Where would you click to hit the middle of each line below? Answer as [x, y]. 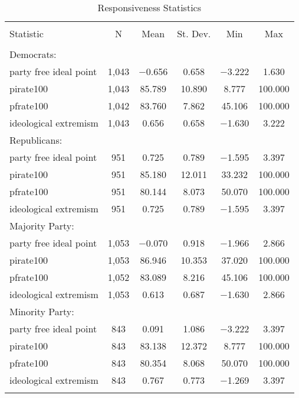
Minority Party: [42, 311]
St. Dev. [194, 33]
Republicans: [36, 140]
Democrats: [33, 54]
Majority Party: [42, 226]
